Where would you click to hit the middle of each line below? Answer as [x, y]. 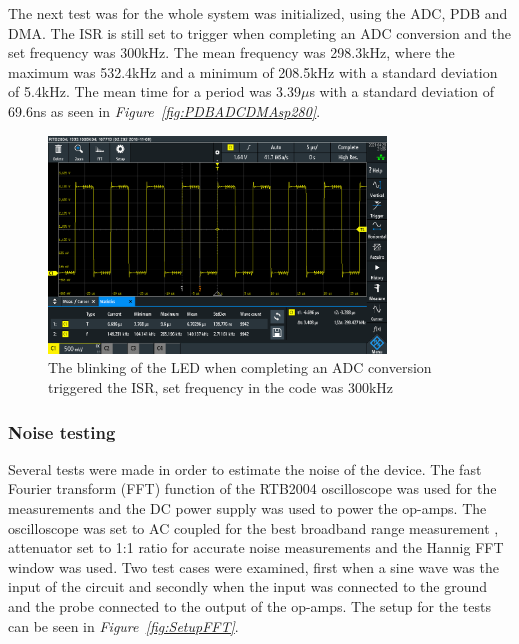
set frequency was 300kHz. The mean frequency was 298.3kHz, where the [231, 52]
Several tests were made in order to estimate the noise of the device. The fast [245, 468]
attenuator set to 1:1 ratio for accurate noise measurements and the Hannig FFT [256, 547]
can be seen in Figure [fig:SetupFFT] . [123, 625]
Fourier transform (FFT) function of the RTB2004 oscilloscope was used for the [252, 488]
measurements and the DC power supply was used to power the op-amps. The [247, 508]
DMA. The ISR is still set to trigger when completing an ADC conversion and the [260, 32]
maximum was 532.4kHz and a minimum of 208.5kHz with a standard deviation [253, 71]
